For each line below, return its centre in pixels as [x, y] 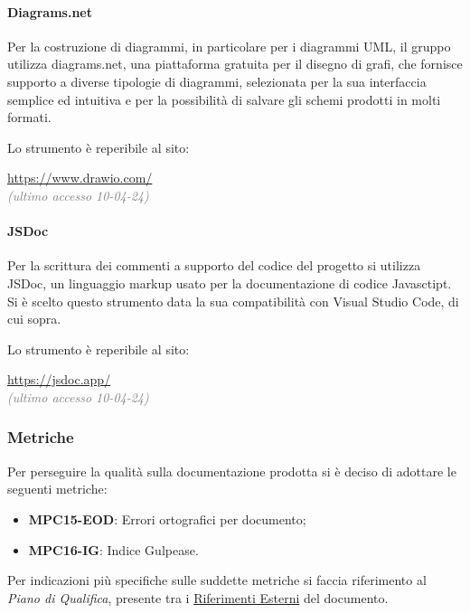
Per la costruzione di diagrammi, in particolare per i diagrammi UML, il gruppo [229, 46]
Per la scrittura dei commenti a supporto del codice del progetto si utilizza [214, 265]
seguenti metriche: [57, 489]
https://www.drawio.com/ [80, 178]
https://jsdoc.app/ [59, 379]
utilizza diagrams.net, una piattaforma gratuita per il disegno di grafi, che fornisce [235, 64]
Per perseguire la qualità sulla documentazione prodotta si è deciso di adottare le [232, 471]
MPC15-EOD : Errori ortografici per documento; [167, 519]
